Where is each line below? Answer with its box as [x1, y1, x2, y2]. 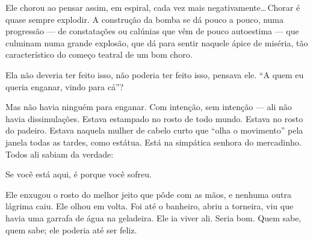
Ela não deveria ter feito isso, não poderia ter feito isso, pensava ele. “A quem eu [5, 68, 304, 81]
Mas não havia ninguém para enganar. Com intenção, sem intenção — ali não [5, 100, 292, 113]
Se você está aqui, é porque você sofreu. [5, 168, 152, 180]
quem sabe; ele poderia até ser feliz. [5, 223, 137, 236]
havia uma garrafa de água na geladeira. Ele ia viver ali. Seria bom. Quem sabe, [5, 211, 302, 224]
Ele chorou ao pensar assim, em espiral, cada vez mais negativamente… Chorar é [5, 1, 300, 13]
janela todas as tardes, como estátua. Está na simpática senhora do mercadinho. [5, 135, 302, 148]
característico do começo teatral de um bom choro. [5, 48, 193, 61]
